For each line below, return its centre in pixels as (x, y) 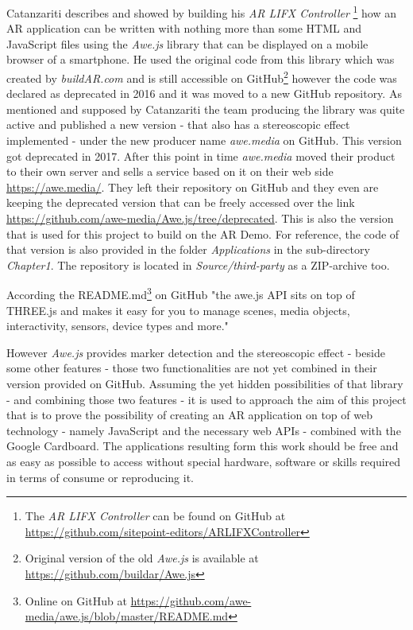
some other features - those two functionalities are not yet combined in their (192, 368)
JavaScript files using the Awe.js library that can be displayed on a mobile (187, 43)
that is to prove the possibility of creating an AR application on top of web (189, 415)
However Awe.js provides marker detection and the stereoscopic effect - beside (196, 352)
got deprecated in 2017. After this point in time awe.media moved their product (201, 156)
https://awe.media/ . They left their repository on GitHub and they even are (193, 187)
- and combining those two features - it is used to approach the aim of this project (206, 399)
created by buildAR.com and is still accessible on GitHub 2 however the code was (202, 77)
